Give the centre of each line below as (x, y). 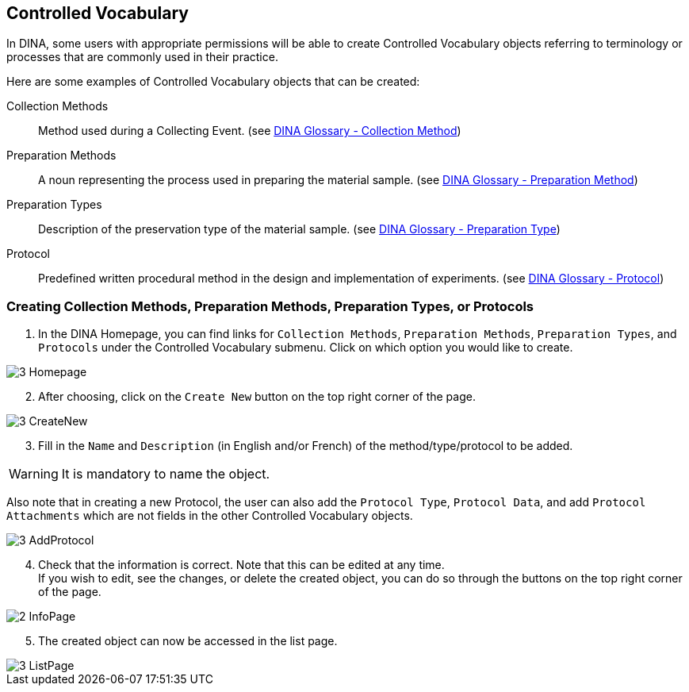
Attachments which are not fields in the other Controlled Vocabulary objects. (210, 516)
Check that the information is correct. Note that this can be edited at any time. (241, 565)
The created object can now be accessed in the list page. (188, 641)
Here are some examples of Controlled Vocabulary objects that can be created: (213, 82)
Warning (34, 474)
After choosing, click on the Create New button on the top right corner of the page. (257, 397)
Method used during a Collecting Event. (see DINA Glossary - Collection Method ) (250, 131)
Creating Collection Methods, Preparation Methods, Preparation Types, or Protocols (270, 306)
